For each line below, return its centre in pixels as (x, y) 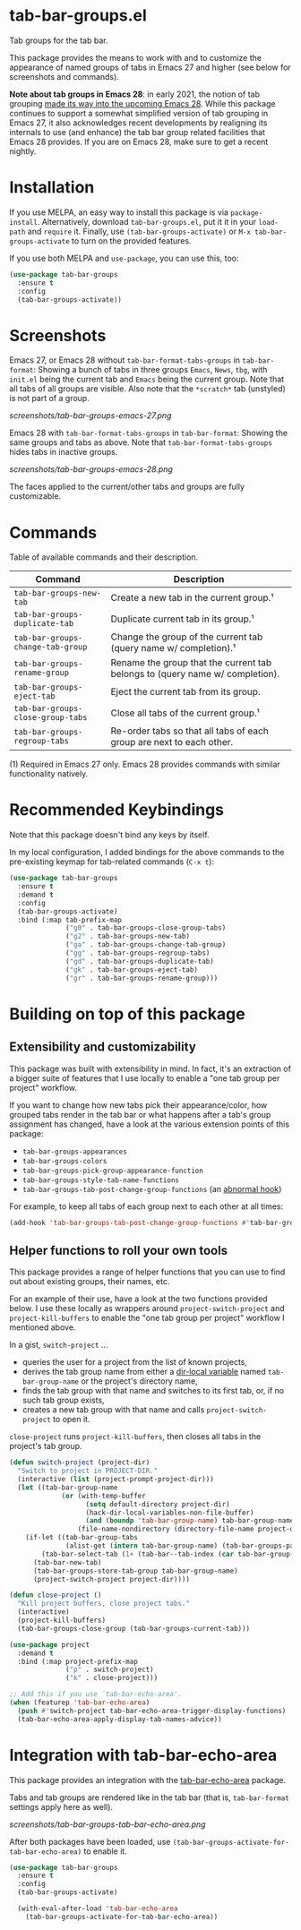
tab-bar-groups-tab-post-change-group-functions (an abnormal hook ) (152, 1188)
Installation (52, 188)
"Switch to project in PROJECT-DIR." (88, 1471)
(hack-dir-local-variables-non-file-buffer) (170, 1513)
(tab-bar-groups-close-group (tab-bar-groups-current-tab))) (134, 1628)
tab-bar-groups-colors (64, 1161)
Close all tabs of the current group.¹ (185, 713)
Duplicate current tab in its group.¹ (182, 619)
